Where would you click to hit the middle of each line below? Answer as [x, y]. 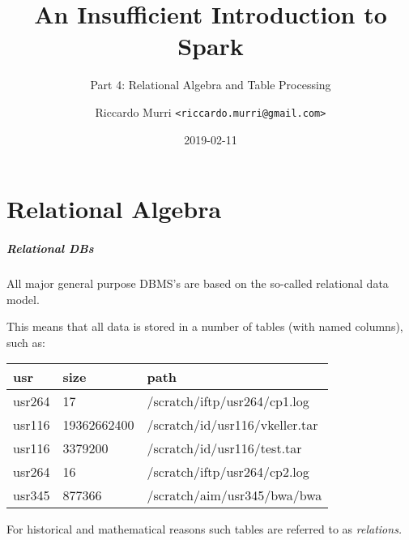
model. [23, 299]
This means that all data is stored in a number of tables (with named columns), [205, 326]
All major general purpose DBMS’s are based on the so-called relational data [198, 283]
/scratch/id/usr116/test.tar [224, 448]
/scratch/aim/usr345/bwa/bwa [234, 495]
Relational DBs [50, 248]
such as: [26, 342]
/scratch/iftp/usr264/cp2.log [228, 472]
